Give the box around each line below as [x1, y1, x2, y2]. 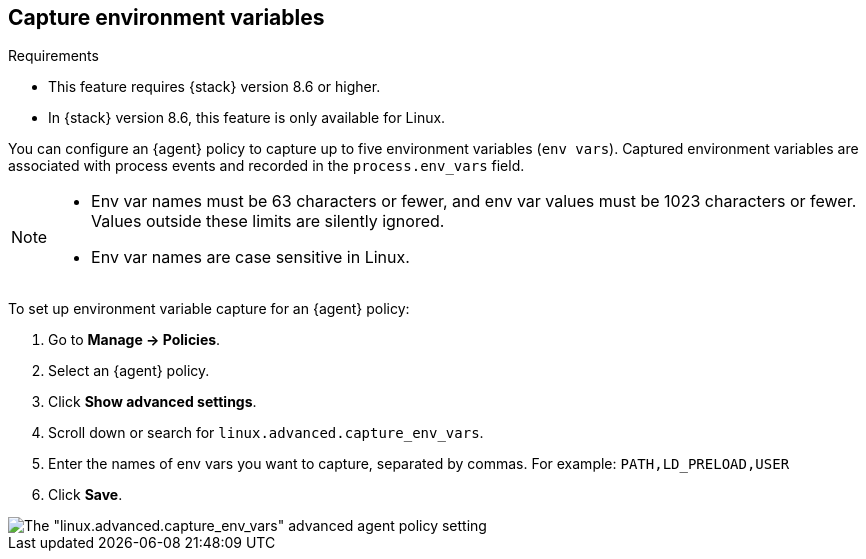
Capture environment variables [8, 5, 325, 30]
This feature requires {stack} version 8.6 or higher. [48, 78, 381, 96]
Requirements [8, 47, 99, 65]
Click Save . [48, 486, 123, 504]
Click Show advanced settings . [48, 393, 257, 411]
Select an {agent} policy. [48, 362, 210, 380]
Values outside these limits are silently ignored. [91, 211, 445, 232]
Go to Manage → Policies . [48, 331, 221, 349]
